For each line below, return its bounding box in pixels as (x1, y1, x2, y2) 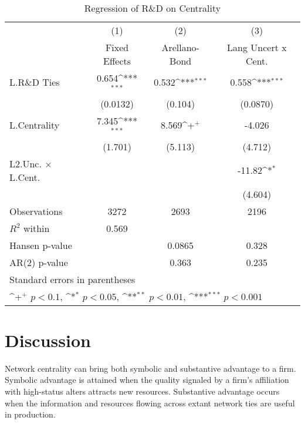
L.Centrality (9, 118, 60, 132)
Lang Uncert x (227, 41, 287, 54)
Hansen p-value (9, 238, 72, 252)
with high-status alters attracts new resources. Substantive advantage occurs (5, 385, 280, 397)
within (23, 221, 50, 235)
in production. (5, 408, 56, 420)
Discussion (5, 328, 91, 352)
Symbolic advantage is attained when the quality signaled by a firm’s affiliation (5, 373, 289, 386)
